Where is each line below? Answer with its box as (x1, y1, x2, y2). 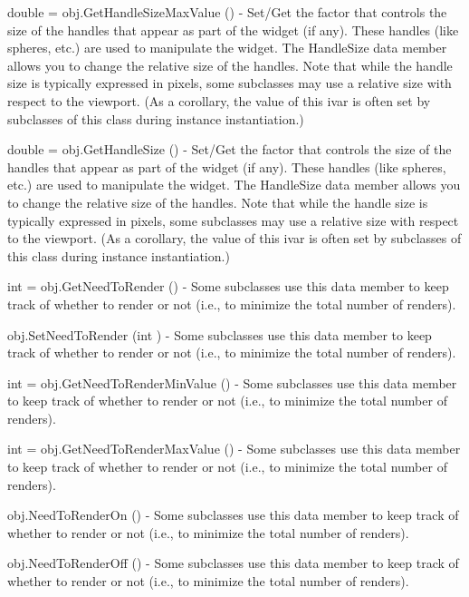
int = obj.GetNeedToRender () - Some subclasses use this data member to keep (7, 277, 449, 296)
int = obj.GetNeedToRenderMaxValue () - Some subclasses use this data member (7, 439, 461, 458)
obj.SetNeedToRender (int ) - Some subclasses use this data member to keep (7, 325, 432, 344)
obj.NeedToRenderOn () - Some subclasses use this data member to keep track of (7, 505, 459, 524)
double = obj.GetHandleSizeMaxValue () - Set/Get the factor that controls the (7, 3, 447, 21)
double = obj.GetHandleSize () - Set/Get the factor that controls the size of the (7, 140, 452, 159)
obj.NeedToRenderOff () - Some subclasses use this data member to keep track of (7, 553, 459, 573)
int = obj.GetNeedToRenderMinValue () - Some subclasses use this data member (7, 373, 457, 392)
